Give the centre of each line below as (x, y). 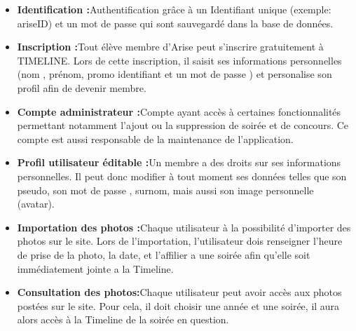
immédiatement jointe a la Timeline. (95, 268)
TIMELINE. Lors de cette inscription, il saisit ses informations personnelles (179, 60)
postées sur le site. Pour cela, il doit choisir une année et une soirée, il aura (178, 305)
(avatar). (36, 204)
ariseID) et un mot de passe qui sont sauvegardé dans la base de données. (175, 23)
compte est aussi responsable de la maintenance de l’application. (155, 139)
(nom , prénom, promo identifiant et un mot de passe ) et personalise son (174, 74)
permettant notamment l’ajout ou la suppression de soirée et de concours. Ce (183, 125)
